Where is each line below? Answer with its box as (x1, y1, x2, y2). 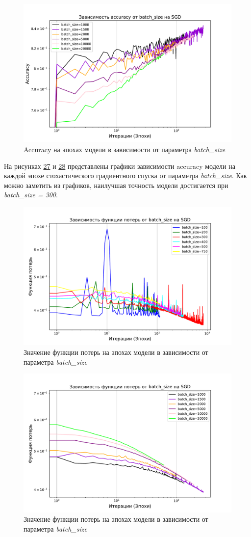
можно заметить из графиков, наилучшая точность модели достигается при (4, 180, 228, 190)
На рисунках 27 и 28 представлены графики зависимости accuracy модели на (4, 161, 235, 171)
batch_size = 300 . (4, 189, 58, 200)
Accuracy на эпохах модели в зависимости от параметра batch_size (24, 144, 226, 154)
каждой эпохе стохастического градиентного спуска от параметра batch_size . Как (4, 170, 247, 181)
